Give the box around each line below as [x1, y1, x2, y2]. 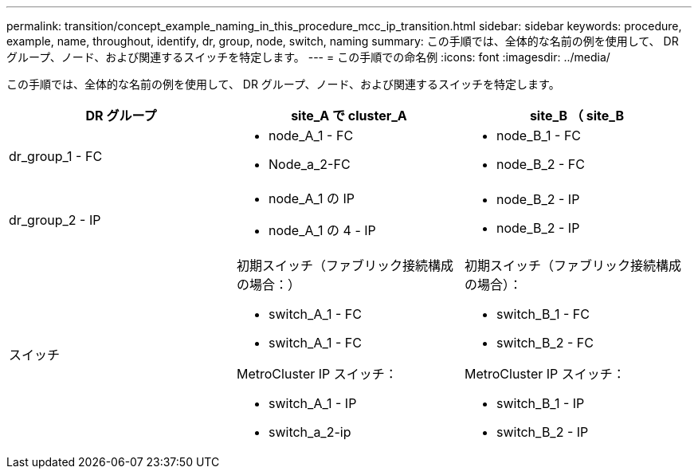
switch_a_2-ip [268, 424, 351, 440]
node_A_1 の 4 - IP [268, 222, 376, 238]
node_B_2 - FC [496, 156, 585, 172]
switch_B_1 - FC [496, 306, 590, 322]
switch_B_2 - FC [496, 335, 594, 351]
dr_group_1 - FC [9, 148, 103, 164]
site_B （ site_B [529, 108, 625, 124]
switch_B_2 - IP [496, 424, 589, 440]
